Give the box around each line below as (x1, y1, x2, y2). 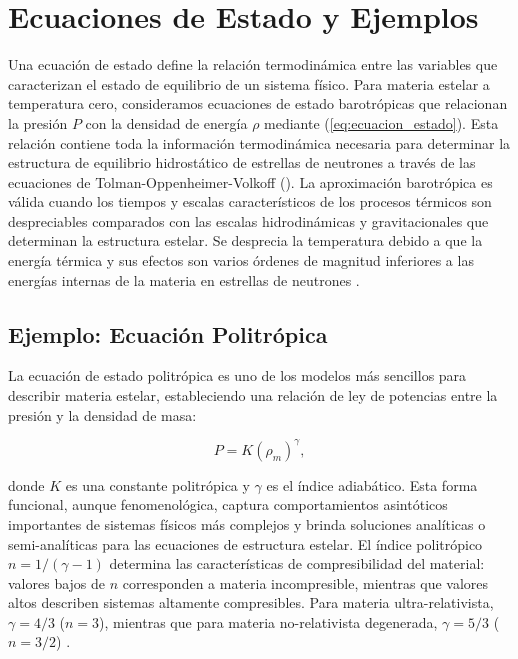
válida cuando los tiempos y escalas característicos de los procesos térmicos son (8, 191, 492, 212)
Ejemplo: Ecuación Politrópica (8, 318, 328, 349)
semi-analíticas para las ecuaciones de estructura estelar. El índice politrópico (8, 533, 483, 554)
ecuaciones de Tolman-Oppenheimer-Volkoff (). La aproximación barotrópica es (8, 171, 493, 192)
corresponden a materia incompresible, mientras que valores (122, 572, 489, 593)
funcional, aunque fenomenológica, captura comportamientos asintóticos (8, 494, 448, 515)
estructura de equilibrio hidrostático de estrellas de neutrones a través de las (8, 152, 476, 173)
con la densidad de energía (85, 112, 248, 133)
